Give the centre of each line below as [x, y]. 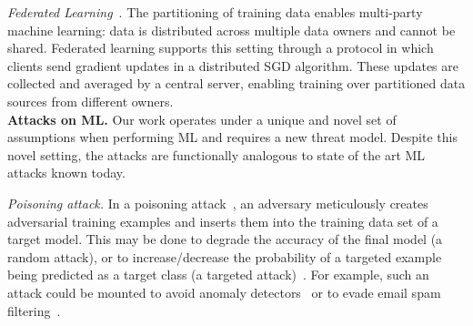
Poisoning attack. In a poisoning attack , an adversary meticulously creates [218, 203]
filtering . [34, 310]
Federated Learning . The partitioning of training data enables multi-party [215, 12]
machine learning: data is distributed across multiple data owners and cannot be [231, 30]
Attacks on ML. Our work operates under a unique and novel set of [202, 119]
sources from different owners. [91, 101]
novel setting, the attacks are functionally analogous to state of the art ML [216, 154]
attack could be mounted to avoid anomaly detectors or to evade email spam [224, 292]
